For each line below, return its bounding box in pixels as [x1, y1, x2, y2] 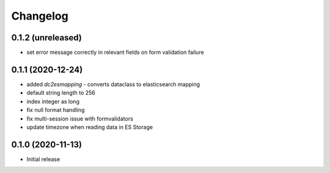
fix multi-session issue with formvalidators [26, 115, 134, 122]
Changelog [11, 9, 68, 23]
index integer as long [26, 98, 79, 105]
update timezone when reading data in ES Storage [26, 123, 153, 131]
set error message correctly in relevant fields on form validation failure [26, 49, 204, 56]
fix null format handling [26, 106, 85, 114]
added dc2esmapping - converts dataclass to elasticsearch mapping [26, 80, 200, 88]
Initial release [26, 155, 61, 163]
